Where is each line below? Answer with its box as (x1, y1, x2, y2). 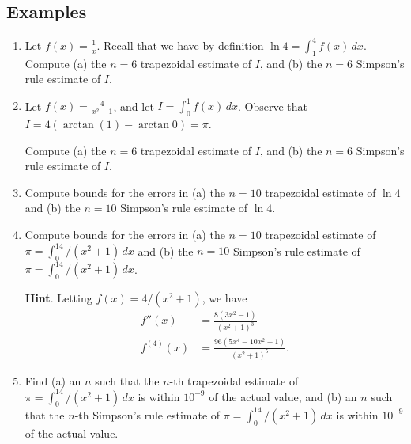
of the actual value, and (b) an (209, 388, 357, 404)
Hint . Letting (25, 290, 92, 306)
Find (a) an (25, 372, 81, 389)
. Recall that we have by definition (96, 36, 264, 53)
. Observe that (237, 97, 307, 114)
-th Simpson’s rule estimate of (74, 406, 221, 423)
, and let (113, 97, 154, 114)
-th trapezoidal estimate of (169, 372, 299, 389)
